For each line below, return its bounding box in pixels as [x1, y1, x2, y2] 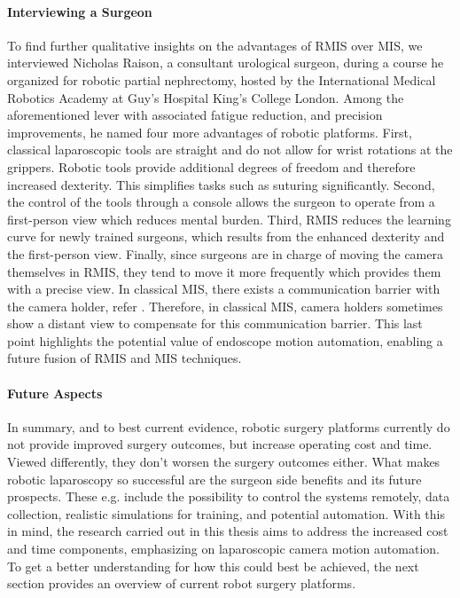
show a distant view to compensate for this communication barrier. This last [7, 314, 423, 333]
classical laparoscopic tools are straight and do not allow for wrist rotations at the [7, 140, 453, 159]
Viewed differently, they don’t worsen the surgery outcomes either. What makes [7, 452, 441, 471]
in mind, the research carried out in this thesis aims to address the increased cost [7, 522, 448, 540]
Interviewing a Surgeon [7, 2, 152, 20]
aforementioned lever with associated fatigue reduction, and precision [7, 106, 383, 124]
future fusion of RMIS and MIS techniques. [7, 349, 242, 367]
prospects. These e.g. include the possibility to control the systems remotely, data [7, 487, 450, 506]
